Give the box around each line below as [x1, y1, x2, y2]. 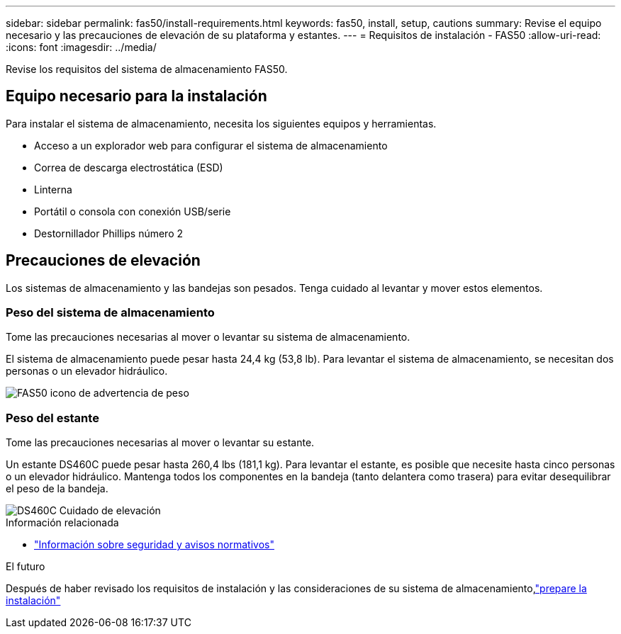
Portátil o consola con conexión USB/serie [34, 205, 231, 217]
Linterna [34, 183, 72, 196]
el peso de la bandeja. [6, 482, 108, 495]
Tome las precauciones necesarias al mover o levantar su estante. [6, 436, 315, 449]
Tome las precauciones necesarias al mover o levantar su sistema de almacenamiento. [6, 331, 410, 344]
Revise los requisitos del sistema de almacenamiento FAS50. [6, 63, 288, 75]
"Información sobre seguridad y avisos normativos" [34, 538, 274, 551]
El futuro [6, 560, 45, 573]
